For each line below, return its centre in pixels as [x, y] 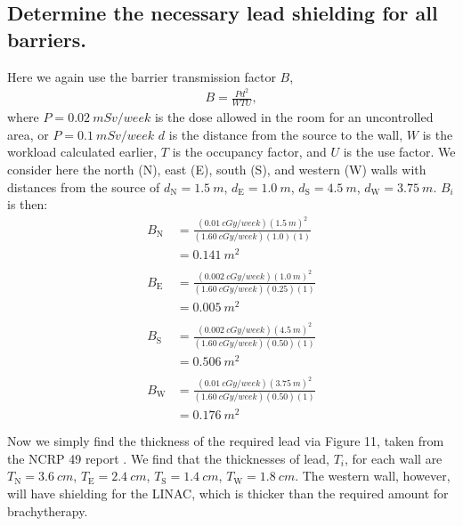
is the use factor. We [399, 152]
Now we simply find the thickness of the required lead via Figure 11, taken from [226, 441]
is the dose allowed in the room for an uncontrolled [294, 117]
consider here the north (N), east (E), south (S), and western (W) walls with [217, 169]
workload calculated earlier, [82, 152]
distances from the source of [84, 186]
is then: [28, 204]
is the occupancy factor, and [249, 152]
